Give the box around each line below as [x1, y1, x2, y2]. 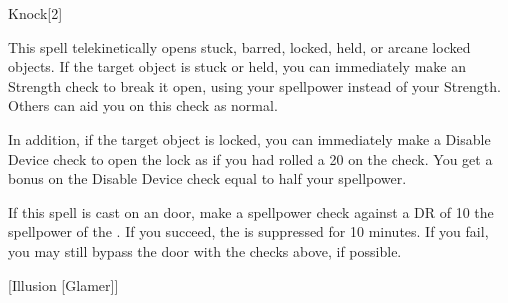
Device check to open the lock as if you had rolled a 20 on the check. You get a [8, 148, 493, 169]
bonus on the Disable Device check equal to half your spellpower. [8, 168, 407, 189]
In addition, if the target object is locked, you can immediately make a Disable [8, 128, 491, 149]
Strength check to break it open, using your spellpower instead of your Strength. [8, 75, 501, 96]
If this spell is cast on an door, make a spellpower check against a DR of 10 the [8, 201, 494, 222]
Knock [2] [8, 3, 63, 23]
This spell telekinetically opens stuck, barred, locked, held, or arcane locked [8, 36, 471, 57]
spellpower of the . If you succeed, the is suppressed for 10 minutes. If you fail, [8, 221, 489, 242]
